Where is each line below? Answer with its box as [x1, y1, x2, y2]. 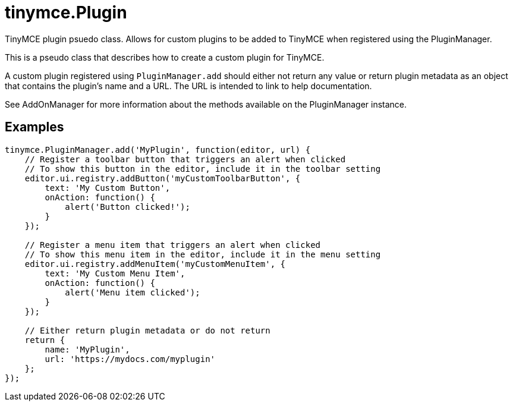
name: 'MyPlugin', [45, 344, 130, 354]
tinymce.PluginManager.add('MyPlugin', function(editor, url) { [5, 144, 311, 155]
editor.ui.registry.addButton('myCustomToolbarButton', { [24, 173, 301, 183]
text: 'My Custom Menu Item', [45, 268, 185, 278]
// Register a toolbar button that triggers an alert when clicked [24, 154, 346, 164]
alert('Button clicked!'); [65, 202, 190, 212]
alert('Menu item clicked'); [65, 287, 200, 297]
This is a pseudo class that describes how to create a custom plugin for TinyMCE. [5, 52, 325, 62]
